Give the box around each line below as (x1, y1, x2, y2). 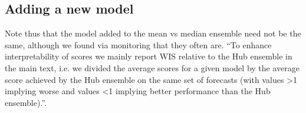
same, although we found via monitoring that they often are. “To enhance (5, 38, 272, 51)
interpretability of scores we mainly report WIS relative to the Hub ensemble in (5, 50, 292, 62)
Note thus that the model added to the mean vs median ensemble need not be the (5, 27, 301, 39)
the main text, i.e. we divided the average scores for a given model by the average (5, 61, 300, 74)
